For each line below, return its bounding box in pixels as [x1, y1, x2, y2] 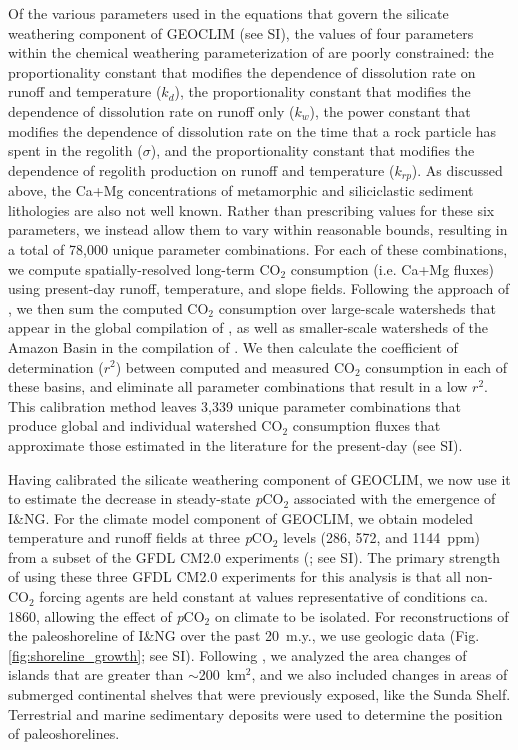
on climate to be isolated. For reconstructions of [214, 605, 509, 626]
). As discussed [411, 159, 503, 180]
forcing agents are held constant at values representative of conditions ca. [39, 586, 488, 607]
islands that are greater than [8, 664, 184, 685]
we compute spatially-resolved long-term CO [8, 258, 281, 279]
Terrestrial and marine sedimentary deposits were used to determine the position [8, 703, 503, 724]
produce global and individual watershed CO [8, 415, 283, 436]
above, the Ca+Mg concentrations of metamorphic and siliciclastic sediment [8, 180, 474, 201]
